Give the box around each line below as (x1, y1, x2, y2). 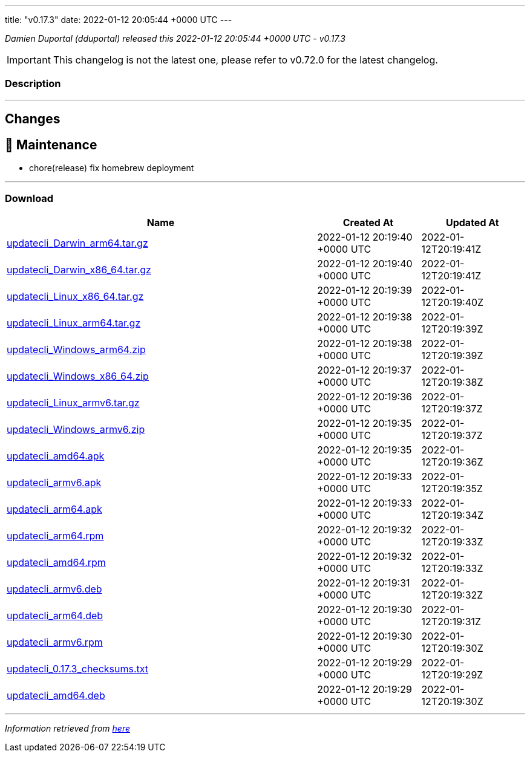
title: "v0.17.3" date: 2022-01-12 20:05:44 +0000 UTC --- (5, 15, 232, 25)
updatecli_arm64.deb (7, 609, 103, 622)
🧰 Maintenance (5, 137, 97, 152)
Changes (5, 111, 61, 127)
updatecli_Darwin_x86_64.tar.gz (7, 263, 151, 276)
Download (5, 192, 54, 205)
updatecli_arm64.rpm (7, 529, 104, 542)
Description (5, 77, 61, 90)
